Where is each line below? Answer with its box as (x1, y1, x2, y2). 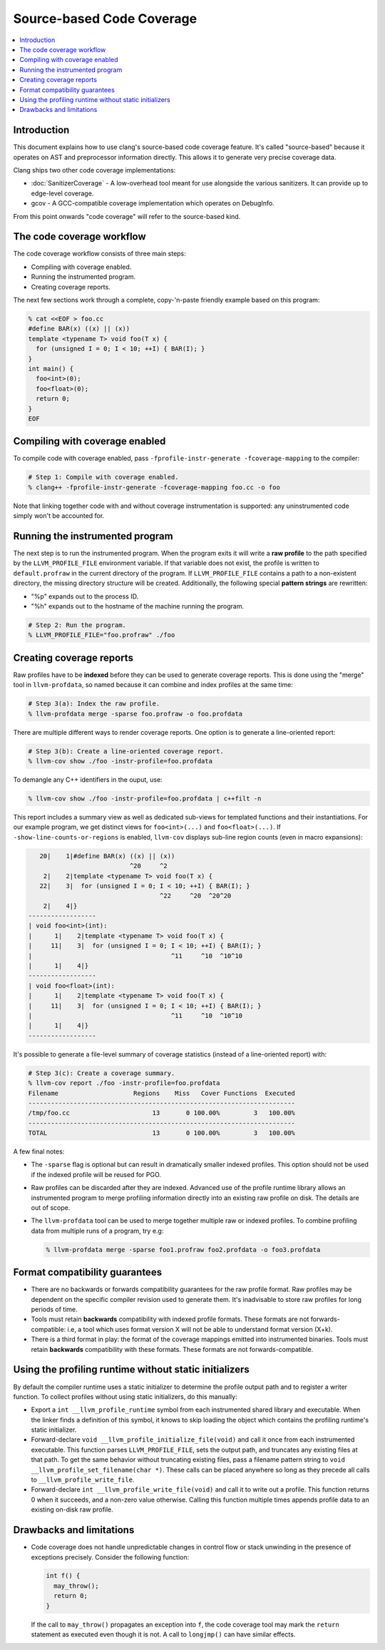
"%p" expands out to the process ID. (31, 592, 139, 601)
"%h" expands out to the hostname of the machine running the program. (31, 602, 245, 610)
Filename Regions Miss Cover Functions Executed (28, 1089, 296, 1097)
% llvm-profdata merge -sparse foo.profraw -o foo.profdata (28, 710, 243, 718)
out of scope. (31, 1203, 71, 1212)
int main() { (28, 365, 74, 372)
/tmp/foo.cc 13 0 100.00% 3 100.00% (28, 1109, 296, 1117)
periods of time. (31, 1305, 78, 1314)
